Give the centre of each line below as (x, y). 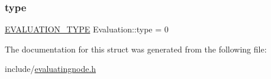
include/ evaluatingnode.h (51, 69)
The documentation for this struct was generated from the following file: (136, 49)
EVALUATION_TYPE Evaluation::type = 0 (87, 29)
